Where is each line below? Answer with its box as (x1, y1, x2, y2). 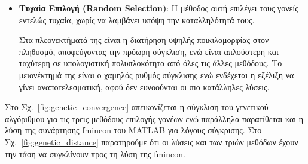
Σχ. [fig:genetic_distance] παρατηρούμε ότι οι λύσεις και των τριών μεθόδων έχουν (5, 135, 298, 148)
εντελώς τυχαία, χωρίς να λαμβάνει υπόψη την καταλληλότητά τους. (19, 13, 255, 26)
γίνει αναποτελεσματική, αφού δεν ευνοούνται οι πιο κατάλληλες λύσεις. (19, 80, 270, 93)
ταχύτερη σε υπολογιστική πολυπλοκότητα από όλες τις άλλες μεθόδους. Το (19, 57, 282, 69)
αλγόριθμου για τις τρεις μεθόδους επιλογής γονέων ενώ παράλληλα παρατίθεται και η (5, 112, 304, 124)
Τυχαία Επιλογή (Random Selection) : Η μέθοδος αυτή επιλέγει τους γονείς (19, 2, 298, 14)
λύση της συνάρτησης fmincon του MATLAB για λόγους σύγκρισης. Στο (5, 124, 262, 136)
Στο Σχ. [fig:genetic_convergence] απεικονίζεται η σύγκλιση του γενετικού (5, 101, 269, 113)
